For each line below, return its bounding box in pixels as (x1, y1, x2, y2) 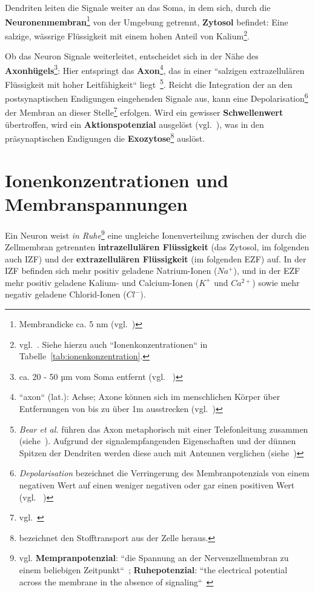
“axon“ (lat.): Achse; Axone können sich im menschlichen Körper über (19, 390, 280, 403)
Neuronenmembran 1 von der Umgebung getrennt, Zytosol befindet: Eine (5, 13, 288, 28)
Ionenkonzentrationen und (5, 167, 228, 192)
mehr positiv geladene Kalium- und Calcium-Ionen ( (5, 276, 199, 288)
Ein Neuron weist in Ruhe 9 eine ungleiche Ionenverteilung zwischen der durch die (5, 227, 307, 241)
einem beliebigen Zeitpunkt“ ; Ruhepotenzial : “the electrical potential (19, 563, 288, 576)
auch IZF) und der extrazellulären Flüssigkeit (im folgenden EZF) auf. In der (5, 252, 307, 265)
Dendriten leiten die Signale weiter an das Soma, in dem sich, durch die (5, 1, 271, 13)
